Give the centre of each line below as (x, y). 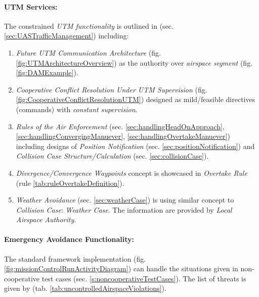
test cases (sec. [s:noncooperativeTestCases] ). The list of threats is (144, 278)
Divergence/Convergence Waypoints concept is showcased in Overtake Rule (132, 172)
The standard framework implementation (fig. (75, 258)
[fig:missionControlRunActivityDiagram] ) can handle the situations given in (121, 268)
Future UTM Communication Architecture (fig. (88, 52)
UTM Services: (31, 6)
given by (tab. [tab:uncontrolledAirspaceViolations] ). (85, 288)
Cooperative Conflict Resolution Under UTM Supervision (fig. (112, 89)
